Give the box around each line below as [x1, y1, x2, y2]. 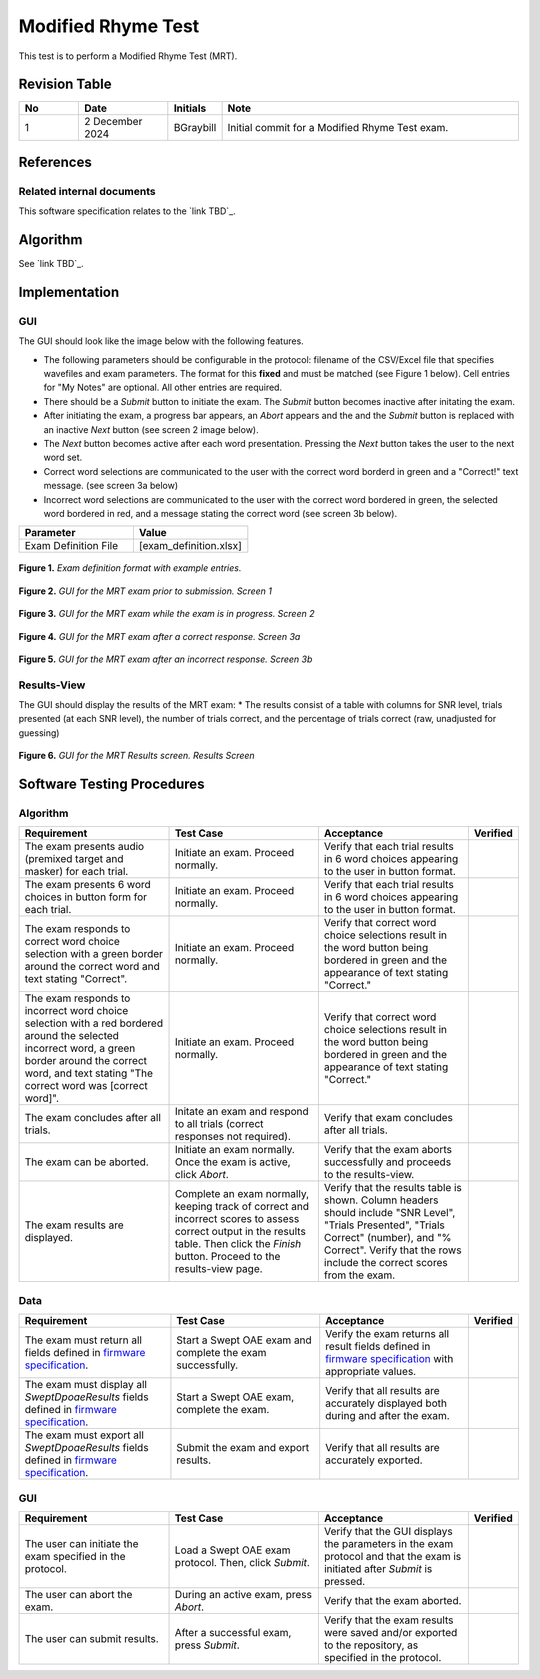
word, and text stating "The [24, 1066, 154, 1080]
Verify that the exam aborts [323, 1143, 452, 1157]
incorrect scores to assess [174, 1212, 300, 1226]
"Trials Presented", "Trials [323, 1218, 445, 1232]
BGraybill [173, 121, 217, 135]
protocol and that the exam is [323, 1549, 462, 1563]
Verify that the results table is [323, 1181, 462, 1195]
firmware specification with [325, 1352, 454, 1366]
